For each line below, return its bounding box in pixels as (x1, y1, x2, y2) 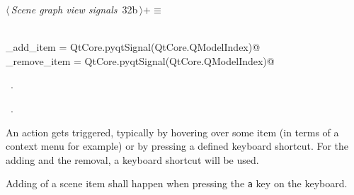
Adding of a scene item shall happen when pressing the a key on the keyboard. (6, 176, 348, 191)
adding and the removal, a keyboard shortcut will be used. (6, 152, 259, 167)
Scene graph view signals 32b (11, 2, 138, 16)
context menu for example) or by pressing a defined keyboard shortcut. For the (6, 138, 349, 153)
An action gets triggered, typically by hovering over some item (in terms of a (6, 124, 339, 139)
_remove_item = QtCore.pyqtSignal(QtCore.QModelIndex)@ (6, 53, 275, 68)
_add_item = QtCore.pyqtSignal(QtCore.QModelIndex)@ (6, 40, 261, 54)
